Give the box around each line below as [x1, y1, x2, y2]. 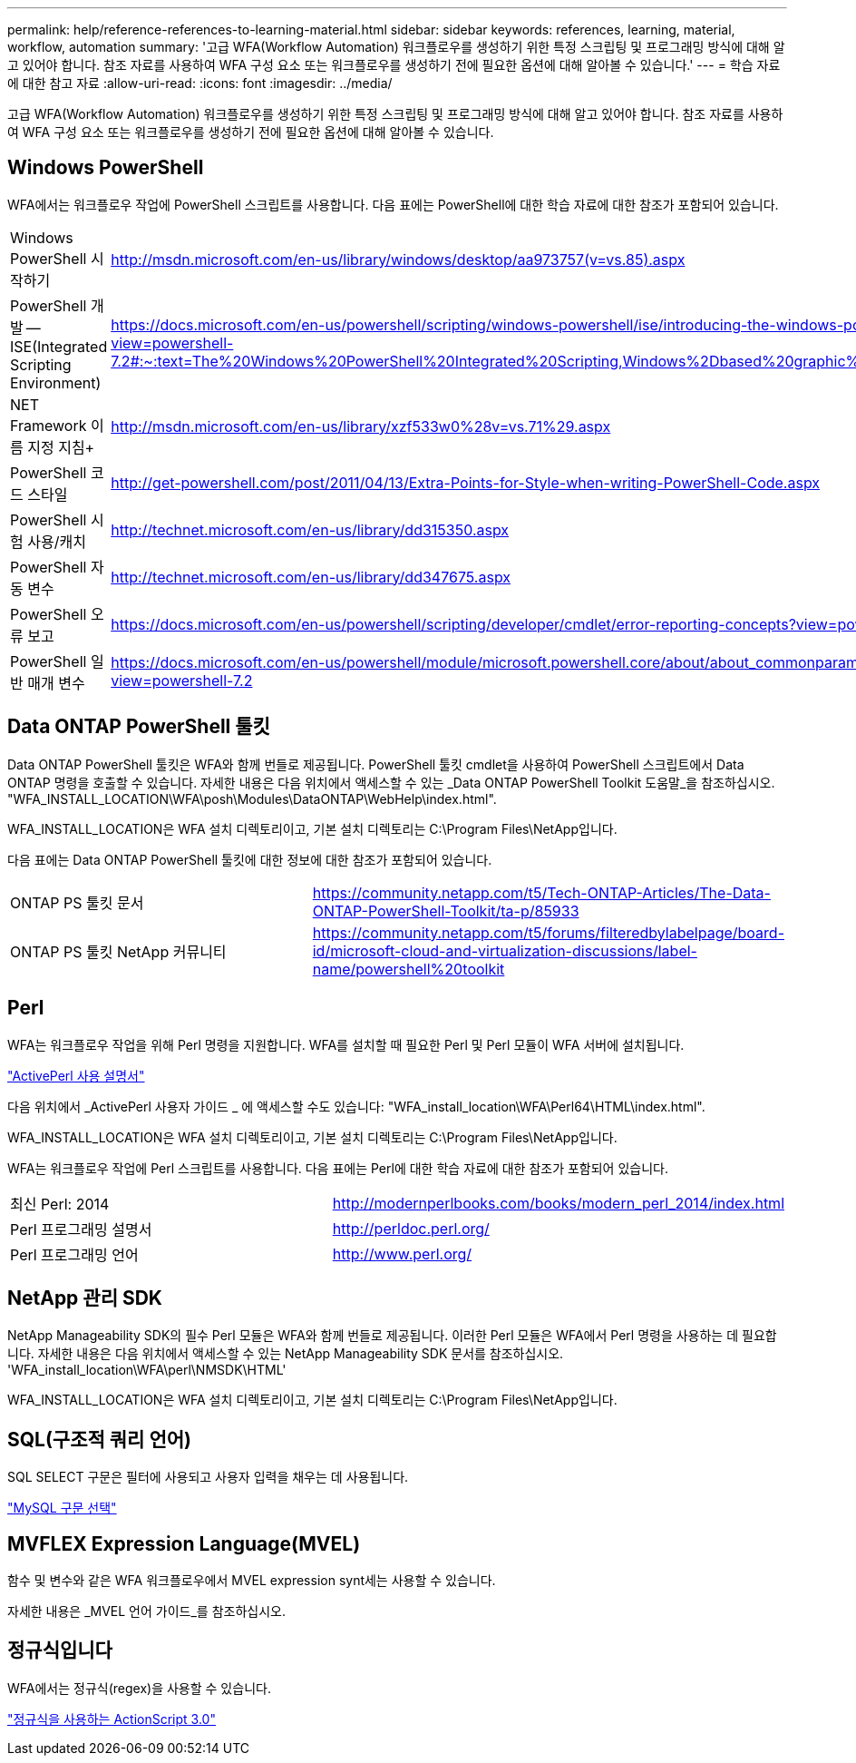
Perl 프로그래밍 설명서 [10, 1219, 152, 1239]
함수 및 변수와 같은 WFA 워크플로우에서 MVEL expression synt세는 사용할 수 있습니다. [7, 1572, 496, 1589]
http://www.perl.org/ [332, 1244, 472, 1263]
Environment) [10, 373, 102, 392]
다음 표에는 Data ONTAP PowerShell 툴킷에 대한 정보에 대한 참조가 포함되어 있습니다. [7, 851, 492, 867]
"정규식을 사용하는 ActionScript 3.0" [7, 1710, 216, 1727]
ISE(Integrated [10, 337, 108, 356]
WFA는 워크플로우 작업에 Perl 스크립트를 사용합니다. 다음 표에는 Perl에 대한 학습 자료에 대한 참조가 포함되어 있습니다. [7, 1160, 668, 1176]
